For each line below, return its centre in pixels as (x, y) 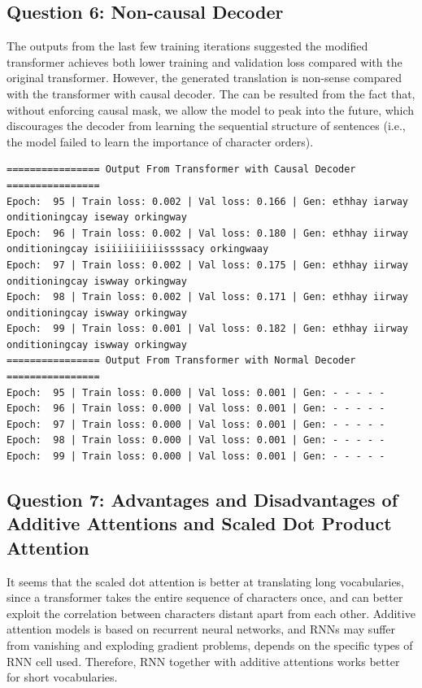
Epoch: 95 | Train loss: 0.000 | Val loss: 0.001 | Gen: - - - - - (196, 392)
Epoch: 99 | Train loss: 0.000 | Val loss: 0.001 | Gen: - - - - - (196, 457)
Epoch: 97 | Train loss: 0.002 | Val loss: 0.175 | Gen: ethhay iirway (207, 265)
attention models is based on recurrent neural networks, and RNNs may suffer (201, 629)
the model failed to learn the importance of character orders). (160, 141)
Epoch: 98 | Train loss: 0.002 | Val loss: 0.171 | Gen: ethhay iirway (207, 297)
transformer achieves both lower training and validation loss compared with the (204, 61)
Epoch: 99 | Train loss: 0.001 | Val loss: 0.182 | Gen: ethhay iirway (207, 329)
